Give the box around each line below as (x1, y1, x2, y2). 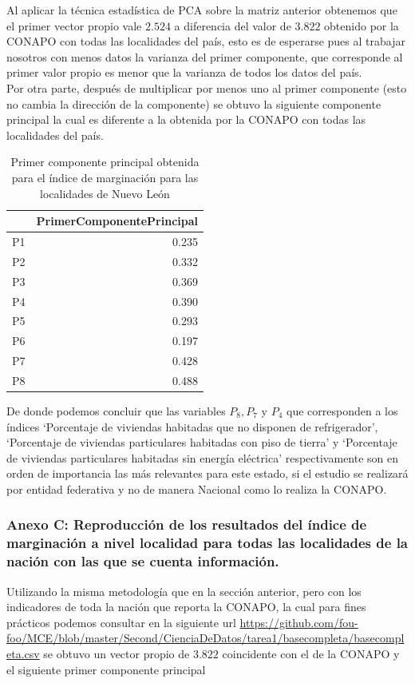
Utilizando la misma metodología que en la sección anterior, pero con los (6, 582, 362, 599)
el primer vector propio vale (6, 17, 142, 34)
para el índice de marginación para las (11, 169, 199, 185)
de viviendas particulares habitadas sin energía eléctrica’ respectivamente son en (6, 449, 399, 466)
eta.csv (6, 645, 40, 661)
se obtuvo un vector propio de (43, 645, 190, 661)
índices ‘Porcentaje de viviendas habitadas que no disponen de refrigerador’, (6, 418, 378, 435)
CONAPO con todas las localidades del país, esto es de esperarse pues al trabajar (6, 33, 405, 50)
